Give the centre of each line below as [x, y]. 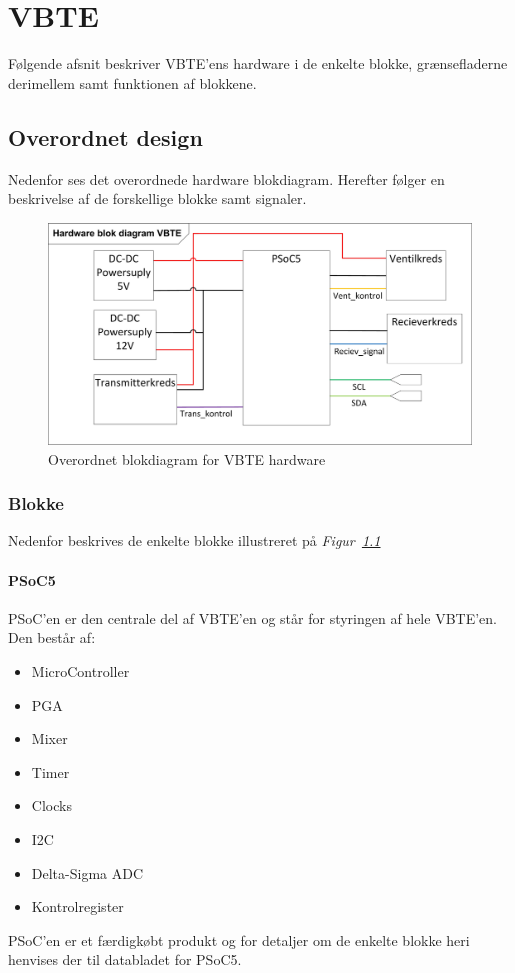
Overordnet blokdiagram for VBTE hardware [187, 458]
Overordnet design [105, 136]
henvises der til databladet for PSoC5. [125, 959]
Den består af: [52, 637]
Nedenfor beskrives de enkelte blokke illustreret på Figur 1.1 [194, 540]
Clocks [51, 805]
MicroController [80, 671]
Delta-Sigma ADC [87, 872]
